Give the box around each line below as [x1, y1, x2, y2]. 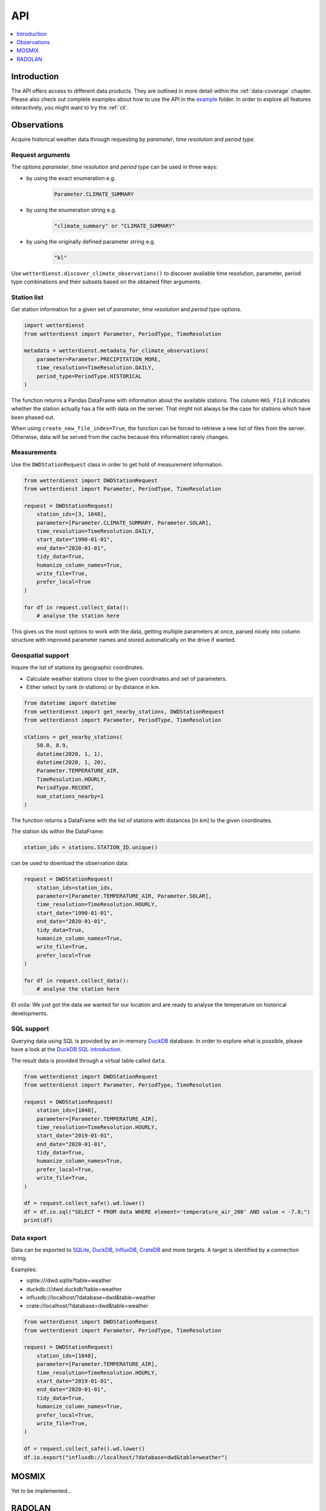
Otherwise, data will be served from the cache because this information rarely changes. [11, 433, 229, 441]
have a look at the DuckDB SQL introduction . [11, 1046, 122, 1053]
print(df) [24, 1217, 53, 1224]
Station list [11, 293, 43, 302]
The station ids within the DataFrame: [11, 828, 104, 835]
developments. [11, 1009, 48, 1017]
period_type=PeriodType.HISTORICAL [36, 372, 142, 380]
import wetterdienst [24, 322, 85, 329]
